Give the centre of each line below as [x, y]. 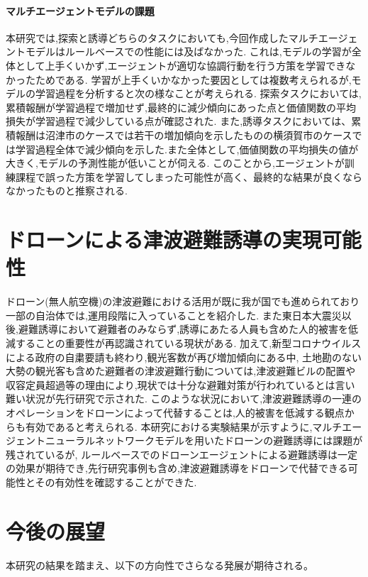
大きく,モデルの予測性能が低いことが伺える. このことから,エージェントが [175, 163]
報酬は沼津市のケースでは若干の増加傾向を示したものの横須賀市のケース [184, 134]
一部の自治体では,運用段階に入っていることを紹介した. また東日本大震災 [174, 315]
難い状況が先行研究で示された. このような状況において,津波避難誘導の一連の [184, 399]
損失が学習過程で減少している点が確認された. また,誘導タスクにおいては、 [179, 121]
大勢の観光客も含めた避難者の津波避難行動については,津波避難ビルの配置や [181, 371]
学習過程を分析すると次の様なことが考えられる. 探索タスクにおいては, [198, 93]
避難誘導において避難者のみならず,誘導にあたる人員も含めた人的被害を [183, 329]
